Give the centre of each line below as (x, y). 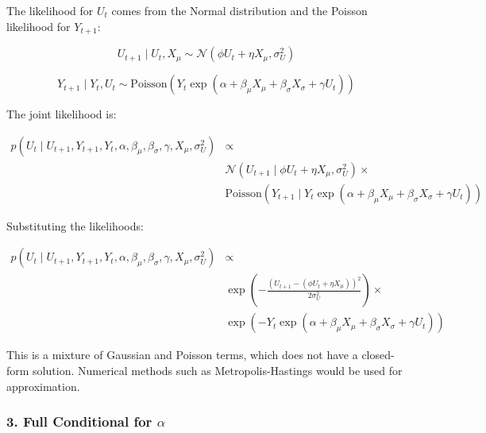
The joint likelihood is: (62, 114)
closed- (378, 355)
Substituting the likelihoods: (75, 225)
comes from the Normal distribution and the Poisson (239, 10)
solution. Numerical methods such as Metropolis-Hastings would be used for (218, 371)
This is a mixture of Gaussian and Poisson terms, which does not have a (182, 355)
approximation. (43, 386)
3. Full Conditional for (79, 421)
